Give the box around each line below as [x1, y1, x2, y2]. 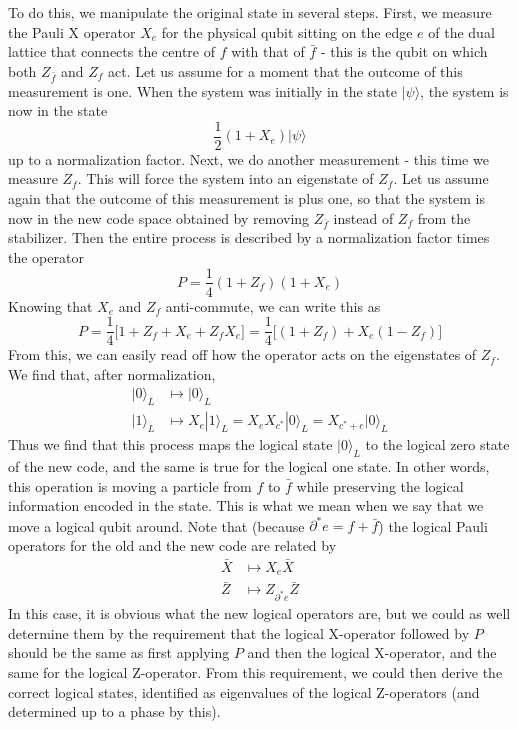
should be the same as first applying [8, 642, 230, 663]
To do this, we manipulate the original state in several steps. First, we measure [8, 2, 492, 22]
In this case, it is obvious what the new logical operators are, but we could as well [8, 603, 511, 624]
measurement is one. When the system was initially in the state [8, 80, 397, 101]
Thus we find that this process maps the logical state [8, 434, 333, 455]
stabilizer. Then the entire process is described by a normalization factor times [8, 227, 490, 248]
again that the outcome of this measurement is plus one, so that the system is [8, 187, 485, 208]
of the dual [428, 21, 495, 42]
